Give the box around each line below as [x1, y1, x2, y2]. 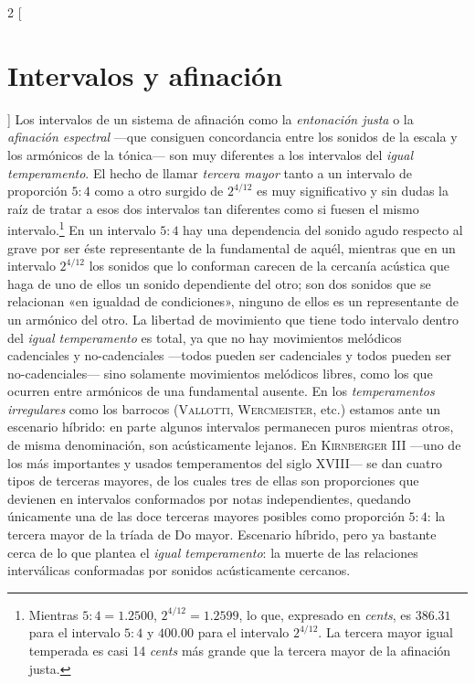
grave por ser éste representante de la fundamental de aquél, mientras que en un [7, 238, 456, 257]
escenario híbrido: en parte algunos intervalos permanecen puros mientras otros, [7, 417, 454, 436]
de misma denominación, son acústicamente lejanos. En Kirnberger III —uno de [7, 435, 461, 454]
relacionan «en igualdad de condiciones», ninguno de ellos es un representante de [7, 292, 459, 311]
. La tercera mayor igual [318, 623, 454, 642]
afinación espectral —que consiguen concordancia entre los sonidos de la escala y [7, 127, 458, 146]
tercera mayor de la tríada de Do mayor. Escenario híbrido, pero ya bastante [7, 525, 437, 544]
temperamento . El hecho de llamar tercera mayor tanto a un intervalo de [7, 163, 412, 182]
